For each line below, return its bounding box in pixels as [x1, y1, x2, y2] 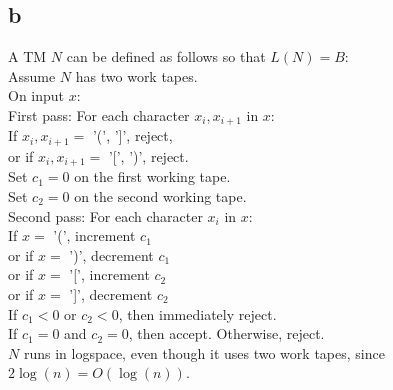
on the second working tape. [74, 185, 247, 206]
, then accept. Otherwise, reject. [128, 323, 325, 344]
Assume [8, 65, 56, 86]
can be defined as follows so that [66, 46, 266, 67]
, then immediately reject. [118, 303, 277, 324]
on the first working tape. [74, 166, 231, 187]
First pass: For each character [8, 104, 190, 125]
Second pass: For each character [8, 205, 203, 226]
